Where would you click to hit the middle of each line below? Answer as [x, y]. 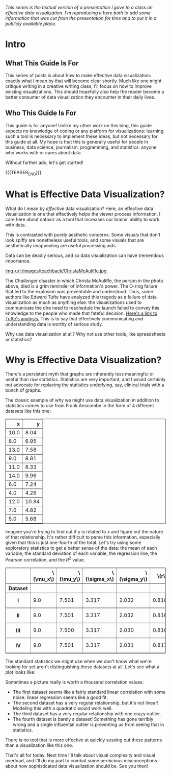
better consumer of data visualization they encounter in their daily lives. [80, 97]
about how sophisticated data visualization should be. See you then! [77, 766]
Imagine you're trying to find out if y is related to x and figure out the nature [84, 532]
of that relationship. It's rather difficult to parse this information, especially [83, 537]
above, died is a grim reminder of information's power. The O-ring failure [81, 286]
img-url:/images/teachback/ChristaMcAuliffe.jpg [56, 271]
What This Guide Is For [42, 63]
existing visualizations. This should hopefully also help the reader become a [85, 92]
